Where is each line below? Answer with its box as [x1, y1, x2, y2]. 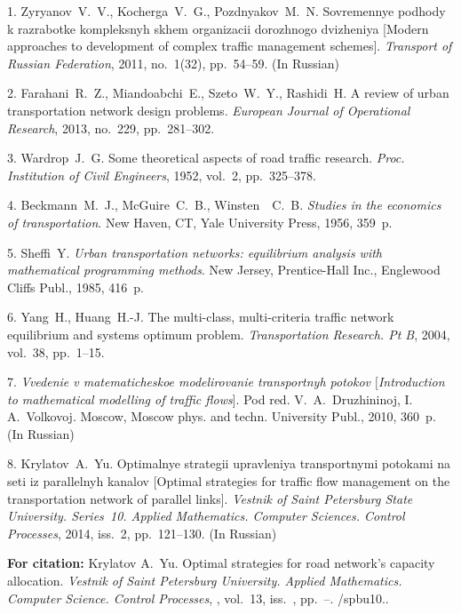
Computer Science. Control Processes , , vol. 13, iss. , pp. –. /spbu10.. [7, 588, 389, 607]
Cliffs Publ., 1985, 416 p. [7, 277, 144, 296]
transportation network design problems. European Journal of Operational [7, 100, 410, 119]
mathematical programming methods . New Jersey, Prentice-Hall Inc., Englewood [7, 260, 441, 279]
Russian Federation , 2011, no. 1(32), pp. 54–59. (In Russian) [7, 53, 339, 72]
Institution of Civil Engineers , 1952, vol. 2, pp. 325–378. [7, 165, 316, 184]
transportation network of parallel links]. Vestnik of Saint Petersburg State [7, 489, 413, 507]
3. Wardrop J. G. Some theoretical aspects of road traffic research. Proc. [7, 148, 405, 167]
